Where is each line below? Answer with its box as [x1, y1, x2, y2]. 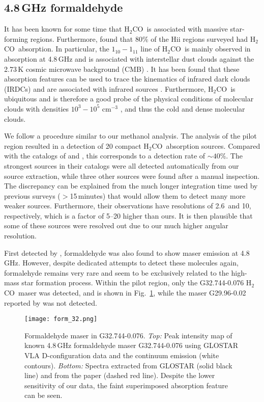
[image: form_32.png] [24, 315, 98, 323]
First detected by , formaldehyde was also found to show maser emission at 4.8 [4, 247, 250, 258]
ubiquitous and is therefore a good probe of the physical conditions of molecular [4, 93, 254, 104]
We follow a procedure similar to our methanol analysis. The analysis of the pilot [4, 130, 257, 141]
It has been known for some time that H [4, 23, 130, 34]
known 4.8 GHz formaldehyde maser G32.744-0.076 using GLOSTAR [24, 340, 239, 351]
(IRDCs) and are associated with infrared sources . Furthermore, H [4, 83, 214, 94]
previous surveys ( [4, 190, 61, 201]
